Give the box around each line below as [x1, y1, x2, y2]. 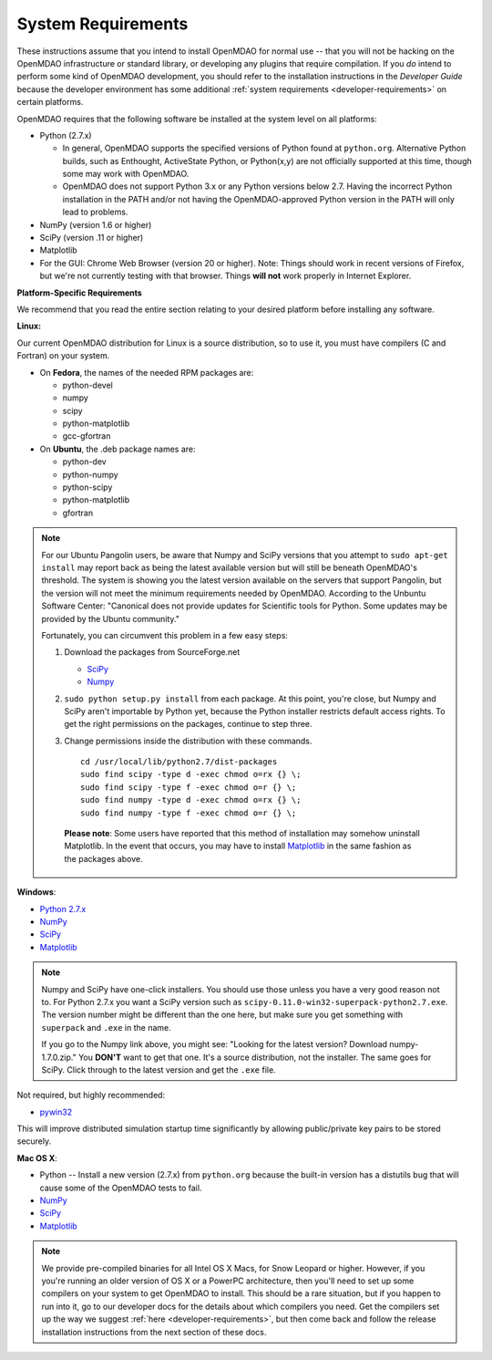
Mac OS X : [16, 1152, 58, 1163]
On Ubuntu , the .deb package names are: [39, 443, 196, 454]
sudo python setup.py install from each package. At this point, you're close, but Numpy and [64, 693, 436, 704]
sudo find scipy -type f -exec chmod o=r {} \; [80, 782, 297, 793]
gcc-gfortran [62, 431, 111, 441]
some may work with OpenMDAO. [62, 169, 190, 180]
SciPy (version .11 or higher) [39, 233, 144, 244]
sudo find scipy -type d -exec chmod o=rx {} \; [80, 769, 302, 780]
